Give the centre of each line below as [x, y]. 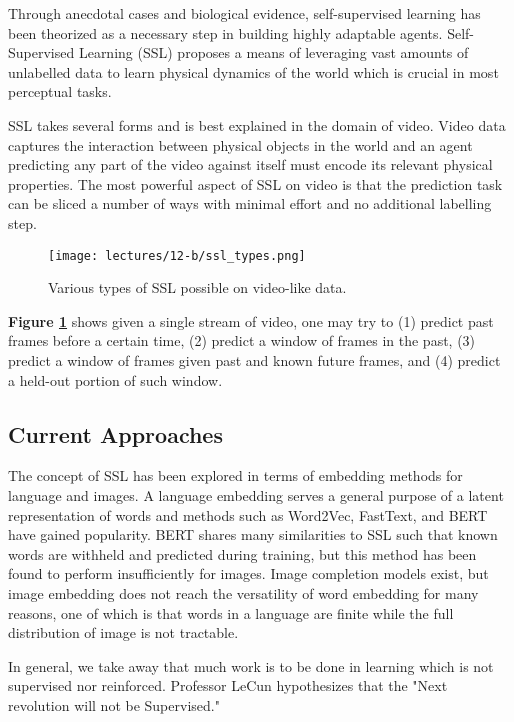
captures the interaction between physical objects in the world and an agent [240, 144]
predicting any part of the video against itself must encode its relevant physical [250, 164]
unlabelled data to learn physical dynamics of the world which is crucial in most [253, 71]
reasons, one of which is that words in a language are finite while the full [231, 612]
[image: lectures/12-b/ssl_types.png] [177, 255]
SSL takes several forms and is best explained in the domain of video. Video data [257, 124]
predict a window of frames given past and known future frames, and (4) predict [254, 359]
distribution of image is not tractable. [123, 632]
